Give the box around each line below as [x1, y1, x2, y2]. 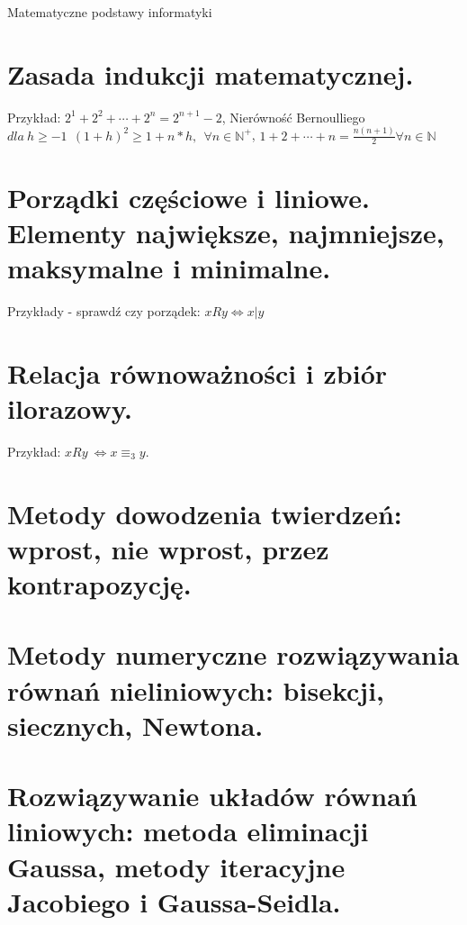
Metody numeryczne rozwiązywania [7, 636, 460, 673]
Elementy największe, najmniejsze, [7, 213, 445, 250]
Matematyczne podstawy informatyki [7, 3, 212, 21]
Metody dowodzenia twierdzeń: [7, 494, 402, 531]
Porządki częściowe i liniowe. [7, 178, 370, 215]
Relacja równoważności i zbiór [7, 354, 388, 391]
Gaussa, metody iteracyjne [7, 848, 346, 884]
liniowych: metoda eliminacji [7, 812, 369, 849]
